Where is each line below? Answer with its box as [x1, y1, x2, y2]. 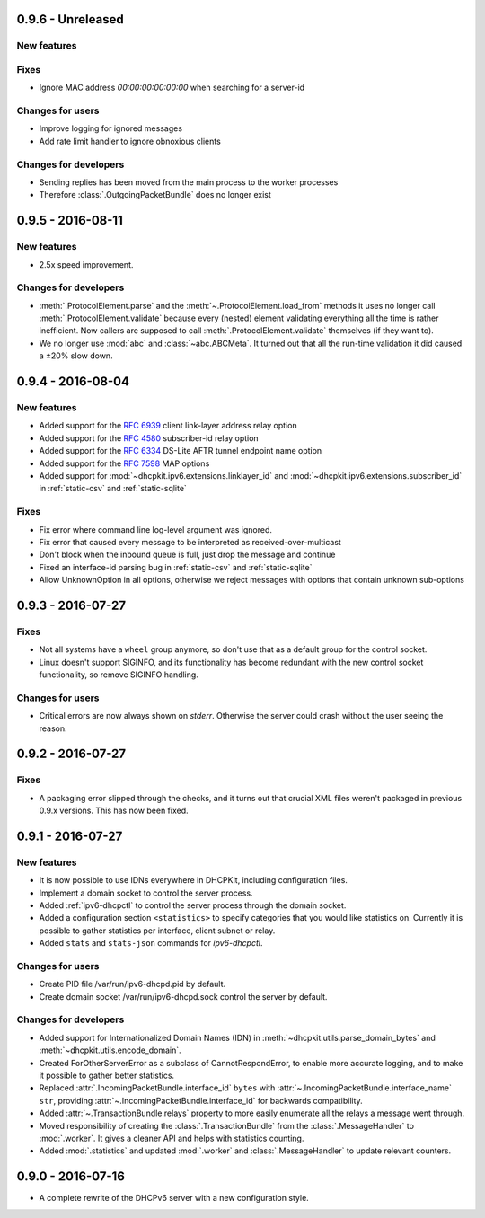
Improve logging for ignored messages [39, 123, 183, 134]
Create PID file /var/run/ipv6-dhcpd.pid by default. [39, 979, 226, 990]
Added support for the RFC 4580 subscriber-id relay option [39, 432, 260, 444]
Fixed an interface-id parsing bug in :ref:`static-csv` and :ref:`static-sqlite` [39, 561, 313, 572]
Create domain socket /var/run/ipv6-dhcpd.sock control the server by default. [39, 991, 328, 1002]
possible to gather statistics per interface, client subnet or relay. [39, 925, 276, 936]
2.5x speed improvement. [39, 259, 134, 269]
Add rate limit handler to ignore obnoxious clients [39, 136, 222, 146]
